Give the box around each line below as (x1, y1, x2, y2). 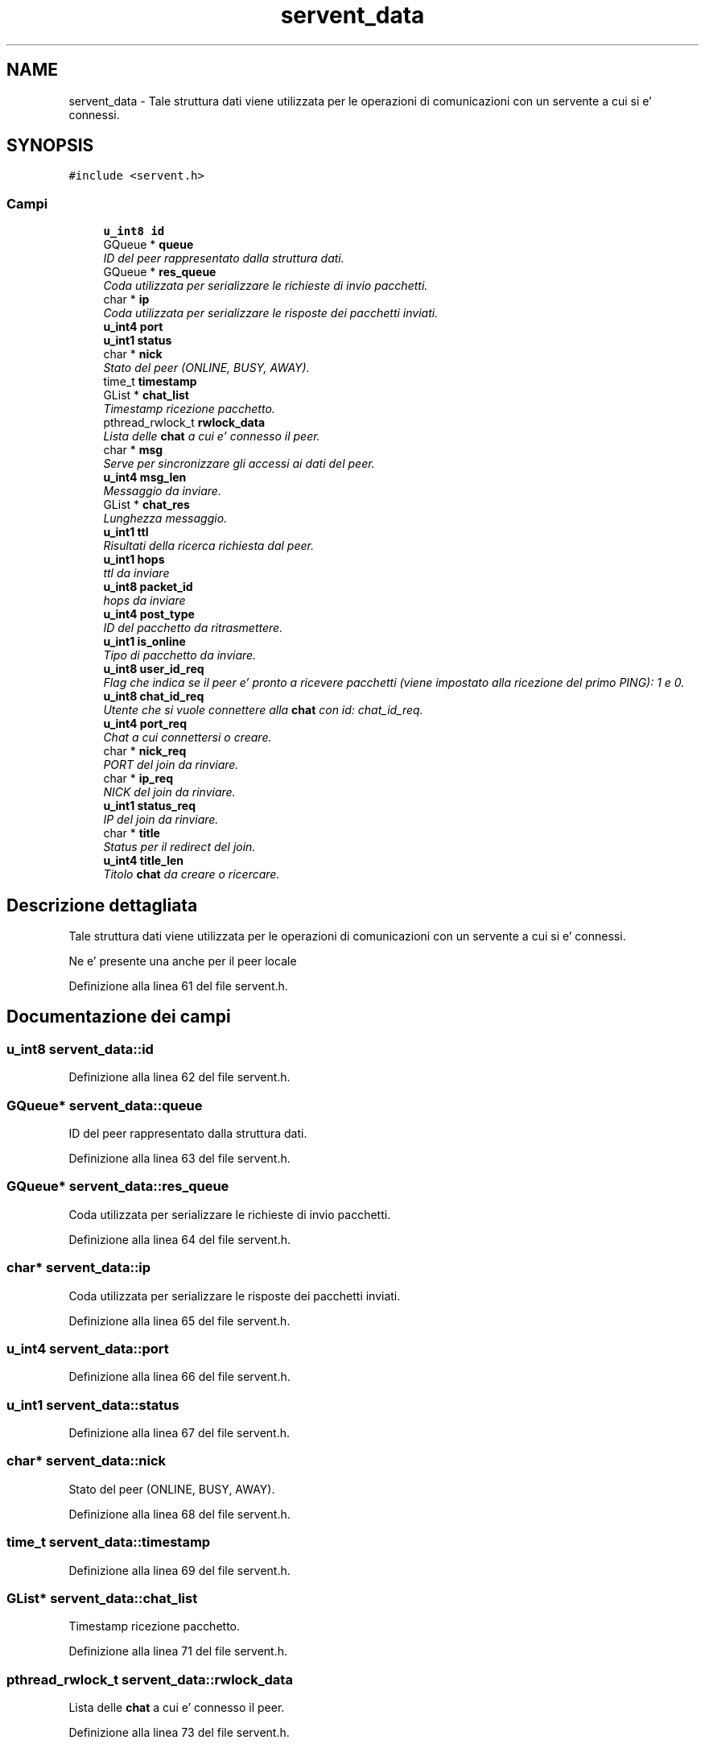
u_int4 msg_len (103, 470, 187, 485)
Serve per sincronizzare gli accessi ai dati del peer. (103, 457, 375, 471)
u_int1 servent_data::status (6, 1396, 179, 1413)
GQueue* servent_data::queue (6, 1097, 203, 1114)
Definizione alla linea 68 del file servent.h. (68, 1506, 291, 1521)
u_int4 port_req (103, 717, 188, 731)
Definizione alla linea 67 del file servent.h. (68, 1426, 291, 1440)
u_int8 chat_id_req (103, 689, 204, 704)
